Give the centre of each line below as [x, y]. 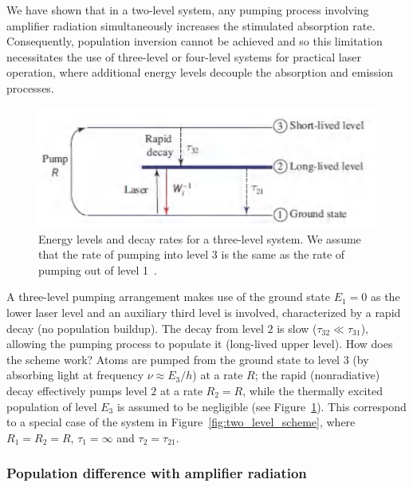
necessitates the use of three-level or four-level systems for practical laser [184, 56]
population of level [52, 406]
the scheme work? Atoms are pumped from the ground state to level [173, 359]
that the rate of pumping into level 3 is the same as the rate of [192, 254]
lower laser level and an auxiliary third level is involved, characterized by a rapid [204, 313]
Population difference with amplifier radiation [157, 473]
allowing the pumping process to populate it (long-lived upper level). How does [200, 344]
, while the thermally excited [313, 390]
